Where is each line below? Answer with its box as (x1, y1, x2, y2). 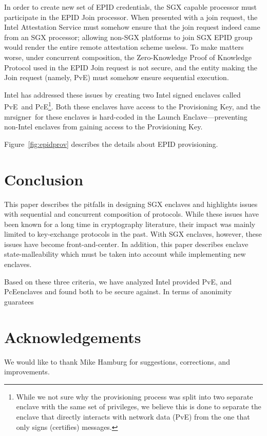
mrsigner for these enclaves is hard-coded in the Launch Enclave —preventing (4, 111, 247, 122)
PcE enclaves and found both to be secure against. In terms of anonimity (4, 286, 232, 297)
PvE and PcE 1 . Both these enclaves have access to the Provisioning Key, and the (4, 100, 260, 111)
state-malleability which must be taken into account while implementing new (4, 249, 246, 259)
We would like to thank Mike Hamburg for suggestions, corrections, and (4, 356, 230, 367)
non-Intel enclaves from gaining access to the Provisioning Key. (4, 121, 203, 132)
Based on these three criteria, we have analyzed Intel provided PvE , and (4, 276, 232, 287)
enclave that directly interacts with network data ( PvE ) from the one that (16, 411, 250, 422)
